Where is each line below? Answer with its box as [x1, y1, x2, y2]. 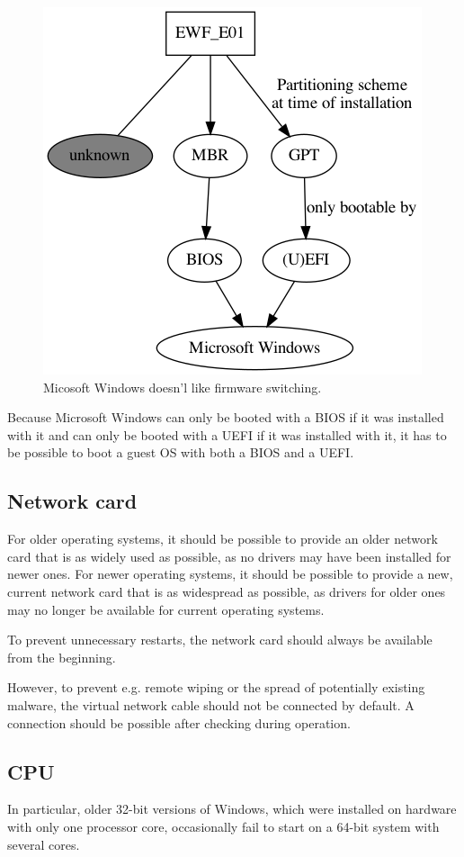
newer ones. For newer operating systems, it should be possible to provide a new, [7, 564, 453, 583]
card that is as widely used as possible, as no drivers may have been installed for [7, 546, 451, 565]
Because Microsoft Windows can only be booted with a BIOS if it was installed [7, 408, 444, 427]
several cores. [7, 834, 80, 853]
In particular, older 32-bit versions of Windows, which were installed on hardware [7, 799, 457, 818]
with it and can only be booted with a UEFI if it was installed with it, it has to [7, 425, 447, 444]
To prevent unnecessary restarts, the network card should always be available [7, 630, 433, 649]
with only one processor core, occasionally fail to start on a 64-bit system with [7, 816, 440, 835]
